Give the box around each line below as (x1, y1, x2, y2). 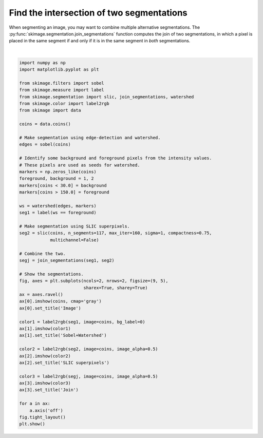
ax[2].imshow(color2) (19, 353, 71, 359)
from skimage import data (19, 108, 81, 113)
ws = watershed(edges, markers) (19, 203, 97, 209)
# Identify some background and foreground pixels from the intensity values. (19, 155, 212, 161)
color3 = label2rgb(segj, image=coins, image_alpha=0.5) (19, 373, 158, 379)
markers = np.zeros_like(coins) (19, 169, 97, 174)
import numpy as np (19, 60, 66, 65)
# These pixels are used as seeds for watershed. (19, 162, 140, 168)
